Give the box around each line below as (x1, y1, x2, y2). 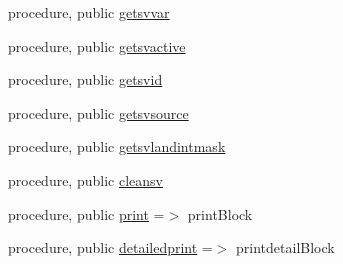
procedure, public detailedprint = (8, 237, 213, 258)
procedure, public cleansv (8, 169, 163, 190)
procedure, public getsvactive (8, 35, 186, 56)
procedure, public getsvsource (8, 102, 189, 123)
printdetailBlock (236, 237, 335, 258)
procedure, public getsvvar (8, 2, 170, 22)
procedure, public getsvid (8, 69, 163, 90)
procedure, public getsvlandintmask (8, 136, 226, 157)
